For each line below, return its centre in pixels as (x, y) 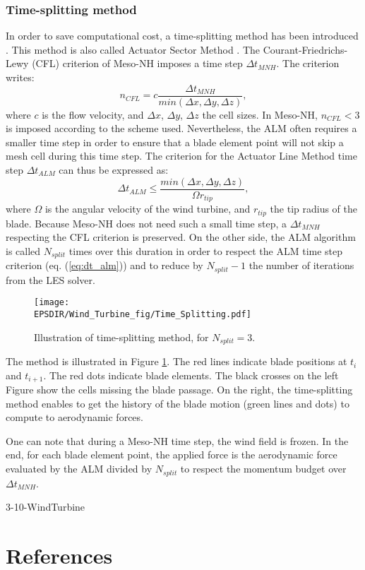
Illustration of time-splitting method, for (121, 337)
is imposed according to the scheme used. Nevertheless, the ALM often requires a (181, 128)
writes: (20, 77)
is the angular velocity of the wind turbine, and (148, 209)
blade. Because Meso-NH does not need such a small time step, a (146, 223)
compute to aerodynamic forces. (74, 417)
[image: (52, 303)
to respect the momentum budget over (263, 469)
